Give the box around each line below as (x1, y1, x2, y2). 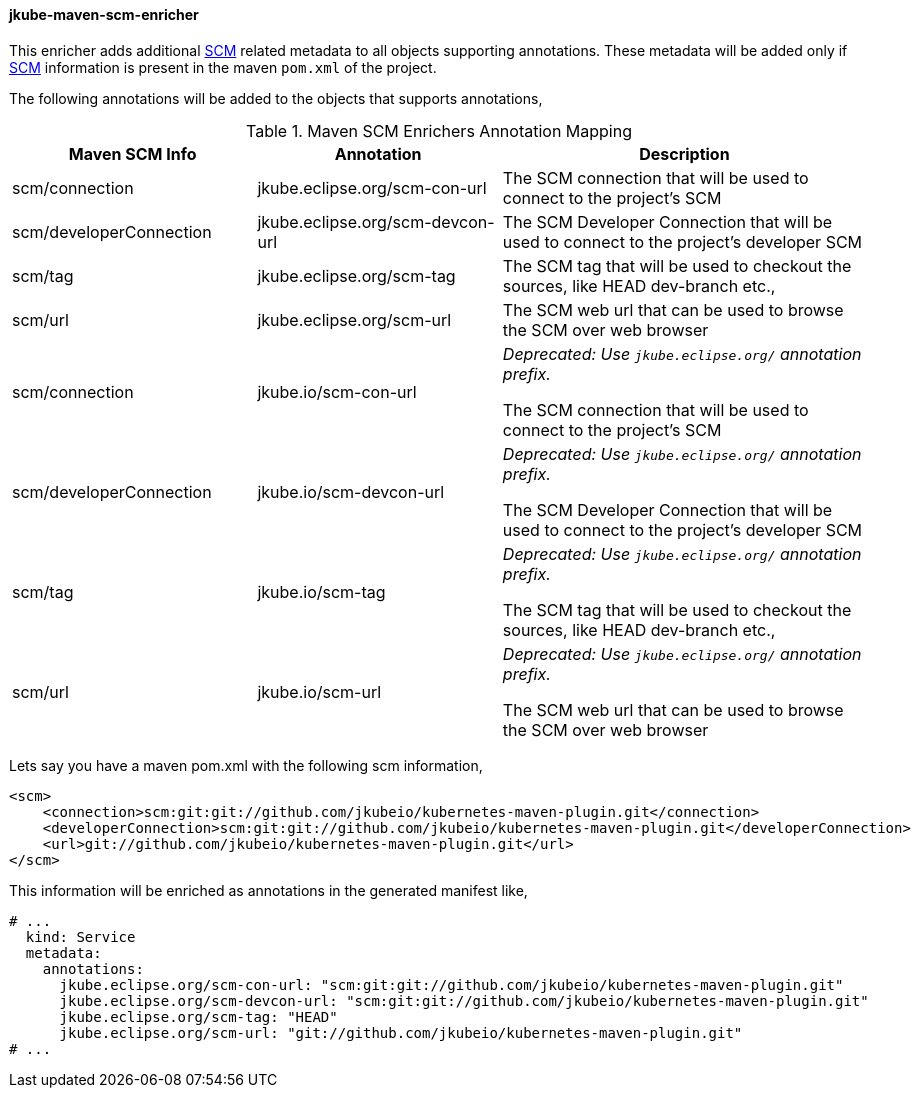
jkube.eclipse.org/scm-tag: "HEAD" (59, 1008, 338, 1025)
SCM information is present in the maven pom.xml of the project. (9, 58, 437, 76)
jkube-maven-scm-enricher (9, 6, 199, 23)
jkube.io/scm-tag (257, 581, 386, 602)
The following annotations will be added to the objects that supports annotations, (9, 89, 543, 107)
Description (639, 143, 730, 164)
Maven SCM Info (68, 143, 197, 164)
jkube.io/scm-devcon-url (257, 481, 445, 502)
